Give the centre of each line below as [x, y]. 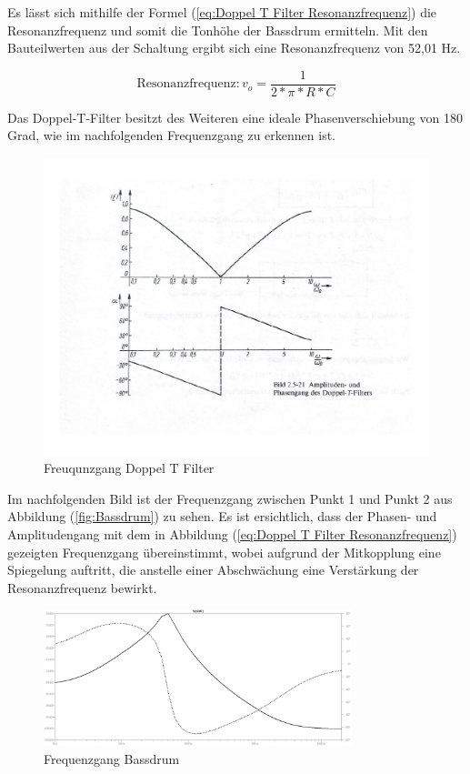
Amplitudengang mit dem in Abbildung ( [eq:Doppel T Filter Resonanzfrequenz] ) [232, 533]
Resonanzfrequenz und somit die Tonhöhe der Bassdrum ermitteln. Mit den [218, 30]
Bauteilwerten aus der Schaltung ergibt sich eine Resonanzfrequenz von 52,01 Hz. [234, 48]
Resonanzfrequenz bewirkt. [82, 587]
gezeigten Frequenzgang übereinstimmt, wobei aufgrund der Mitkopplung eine [224, 552]
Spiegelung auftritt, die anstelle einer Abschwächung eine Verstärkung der [213, 570]
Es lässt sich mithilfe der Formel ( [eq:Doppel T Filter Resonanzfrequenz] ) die [222, 12]
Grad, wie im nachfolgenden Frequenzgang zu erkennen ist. [172, 135]
